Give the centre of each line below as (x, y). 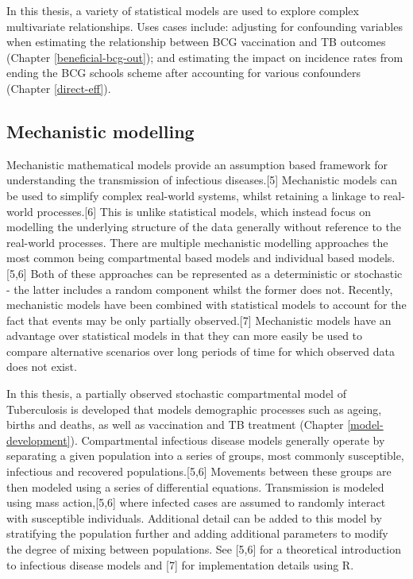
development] (39, 440)
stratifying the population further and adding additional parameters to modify (197, 533)
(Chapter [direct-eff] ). (59, 88)
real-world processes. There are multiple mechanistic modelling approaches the (197, 242)
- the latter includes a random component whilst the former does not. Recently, (200, 289)
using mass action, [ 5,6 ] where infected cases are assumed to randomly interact (196, 502)
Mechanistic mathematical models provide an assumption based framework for (197, 164)
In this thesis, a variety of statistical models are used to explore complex (183, 10)
